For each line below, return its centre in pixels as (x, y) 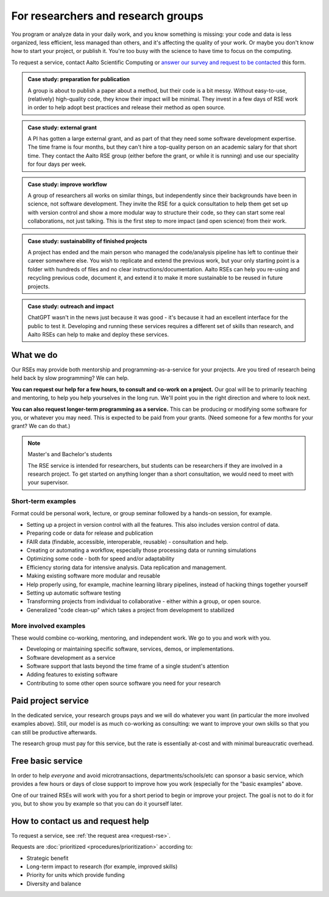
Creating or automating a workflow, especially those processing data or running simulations (141, 550)
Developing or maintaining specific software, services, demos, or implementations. (130, 649)
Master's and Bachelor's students (70, 454)
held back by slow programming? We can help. (70, 378)
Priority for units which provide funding (76, 875)
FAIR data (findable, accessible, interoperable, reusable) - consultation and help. (127, 541)
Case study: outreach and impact (71, 306)
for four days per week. (57, 164)
